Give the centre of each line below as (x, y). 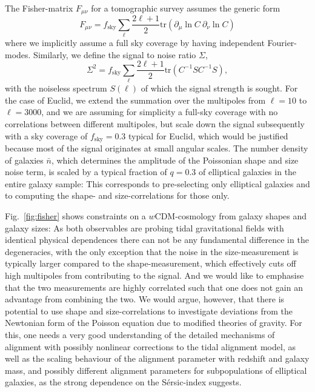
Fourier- (282, 43)
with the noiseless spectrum (56, 88)
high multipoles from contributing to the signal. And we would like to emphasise (154, 275)
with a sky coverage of (46, 135)
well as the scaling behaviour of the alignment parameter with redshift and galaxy (157, 358)
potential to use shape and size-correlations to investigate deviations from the (149, 311)
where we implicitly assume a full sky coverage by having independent (135, 43)
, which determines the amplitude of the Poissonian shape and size (175, 160)
